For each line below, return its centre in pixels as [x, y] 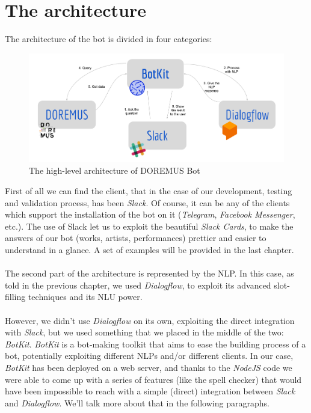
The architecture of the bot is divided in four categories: [109, 39]
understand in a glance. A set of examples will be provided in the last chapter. [149, 249]
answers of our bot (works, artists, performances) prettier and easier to [136, 238]
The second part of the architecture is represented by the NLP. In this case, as [149, 273]
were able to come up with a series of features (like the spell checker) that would [153, 379]
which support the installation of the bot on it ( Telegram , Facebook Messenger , [150, 214]
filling [15, 297]
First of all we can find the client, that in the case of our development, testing [149, 191]
